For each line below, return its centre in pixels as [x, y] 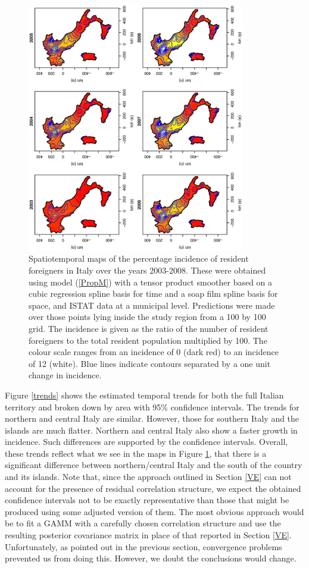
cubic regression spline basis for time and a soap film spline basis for [153, 294]
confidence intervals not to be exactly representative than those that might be [147, 500]
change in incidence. [65, 375]
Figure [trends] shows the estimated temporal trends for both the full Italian [144, 395]
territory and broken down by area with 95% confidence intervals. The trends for [152, 407]
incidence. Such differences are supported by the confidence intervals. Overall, [146, 442]
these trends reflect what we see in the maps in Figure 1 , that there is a [136, 453]
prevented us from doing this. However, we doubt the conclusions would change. [151, 558]
